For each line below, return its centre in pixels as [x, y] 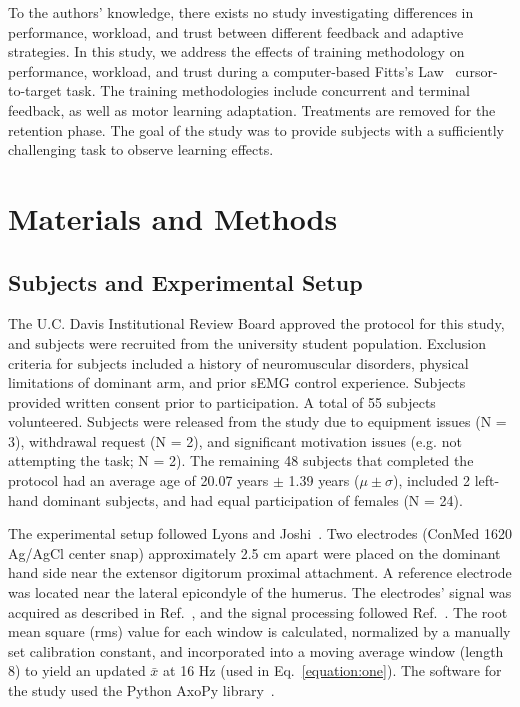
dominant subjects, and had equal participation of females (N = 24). [253, 499]
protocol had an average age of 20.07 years [138, 480]
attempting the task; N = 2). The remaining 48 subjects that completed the [241, 460]
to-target [35, 90]
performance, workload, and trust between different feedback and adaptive [236, 31]
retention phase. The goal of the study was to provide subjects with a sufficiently [256, 129]
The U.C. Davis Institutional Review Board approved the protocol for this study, [256, 323]
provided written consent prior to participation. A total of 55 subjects [222, 401]
